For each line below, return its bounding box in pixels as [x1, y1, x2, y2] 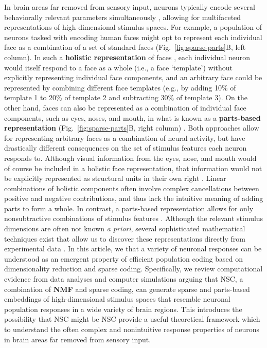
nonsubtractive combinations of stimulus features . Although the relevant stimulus [4, 213, 263, 224]
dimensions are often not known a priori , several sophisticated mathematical [4, 223, 245, 234]
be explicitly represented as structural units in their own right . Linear [4, 173, 226, 184]
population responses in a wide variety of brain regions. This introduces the [4, 303, 242, 314]
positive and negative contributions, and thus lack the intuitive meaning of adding [4, 193, 263, 204]
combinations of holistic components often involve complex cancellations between [4, 182, 259, 193]
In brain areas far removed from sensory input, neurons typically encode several [4, 2, 255, 12]
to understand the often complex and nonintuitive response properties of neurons [4, 324, 260, 334]
